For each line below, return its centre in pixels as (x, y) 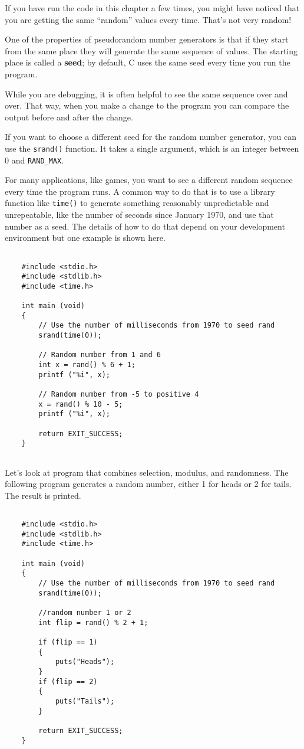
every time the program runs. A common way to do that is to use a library (140, 191)
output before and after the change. (69, 117)
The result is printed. (43, 495)
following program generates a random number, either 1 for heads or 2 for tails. (148, 484)
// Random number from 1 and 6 (100, 355)
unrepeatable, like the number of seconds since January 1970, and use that (139, 215)
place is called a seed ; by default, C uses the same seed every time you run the (148, 62)
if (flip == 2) (68, 681)
